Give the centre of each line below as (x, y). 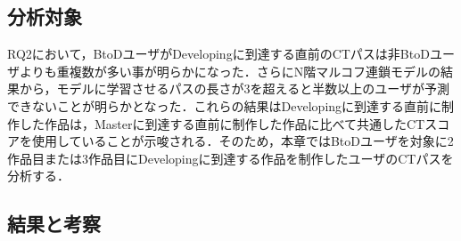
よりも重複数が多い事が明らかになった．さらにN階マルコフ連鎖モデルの (230, 71)
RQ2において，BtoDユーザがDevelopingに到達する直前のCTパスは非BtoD (218, 54)
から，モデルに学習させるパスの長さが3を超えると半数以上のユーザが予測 (234, 88)
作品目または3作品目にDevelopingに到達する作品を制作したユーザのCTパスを (230, 158)
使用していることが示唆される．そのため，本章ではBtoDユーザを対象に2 (243, 141)
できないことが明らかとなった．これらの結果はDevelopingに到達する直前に (225, 105)
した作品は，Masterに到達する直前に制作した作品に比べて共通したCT (222, 123)
